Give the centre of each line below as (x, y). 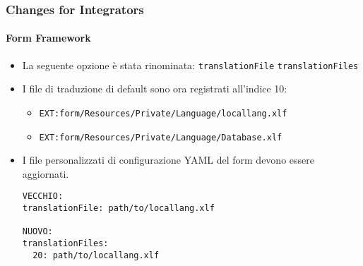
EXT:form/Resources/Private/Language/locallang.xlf (163, 113)
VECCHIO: (43, 197)
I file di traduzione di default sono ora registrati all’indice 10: (155, 89)
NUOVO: (37, 232)
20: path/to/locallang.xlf (96, 255)
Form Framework (48, 38)
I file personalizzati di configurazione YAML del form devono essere (168, 160)
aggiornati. (46, 173)
